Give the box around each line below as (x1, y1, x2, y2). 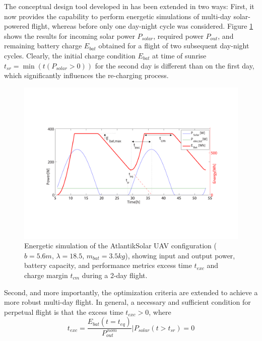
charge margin (24, 269, 68, 280)
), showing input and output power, (125, 250, 235, 260)
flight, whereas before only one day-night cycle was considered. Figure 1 (31, 21, 253, 31)
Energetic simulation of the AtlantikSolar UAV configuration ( (24, 240, 217, 251)
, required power (153, 30, 204, 41)
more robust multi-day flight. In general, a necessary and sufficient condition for (4, 297, 251, 307)
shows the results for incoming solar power (4, 30, 135, 41)
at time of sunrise (152, 50, 207, 60)
